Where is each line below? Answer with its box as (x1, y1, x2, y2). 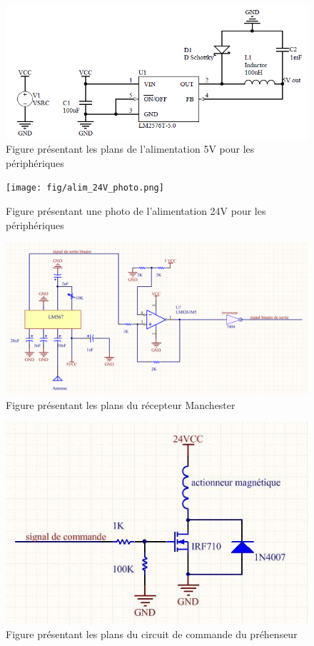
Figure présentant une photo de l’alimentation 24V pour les (6, 203, 266, 218)
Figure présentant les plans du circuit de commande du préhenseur (6, 627, 298, 642)
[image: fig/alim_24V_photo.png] (6, 183, 164, 193)
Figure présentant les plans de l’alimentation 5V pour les (6, 141, 255, 156)
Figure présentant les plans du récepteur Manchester (6, 397, 235, 412)
